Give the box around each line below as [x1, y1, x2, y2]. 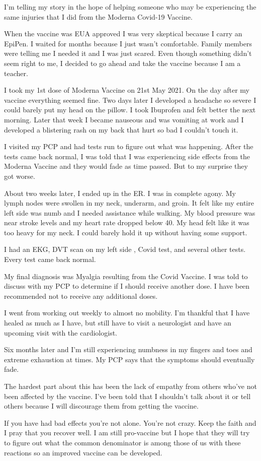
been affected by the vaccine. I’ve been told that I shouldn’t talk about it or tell [4, 390, 251, 401]
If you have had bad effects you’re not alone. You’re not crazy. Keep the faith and [4, 417, 256, 428]
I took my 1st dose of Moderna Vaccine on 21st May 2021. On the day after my [4, 85, 249, 95]
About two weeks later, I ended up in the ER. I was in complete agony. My [4, 187, 236, 198]
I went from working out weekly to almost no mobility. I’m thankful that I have [4, 307, 250, 318]
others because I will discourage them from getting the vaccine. [4, 401, 199, 411]
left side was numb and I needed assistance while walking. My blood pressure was [4, 207, 255, 218]
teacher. [4, 68, 28, 78]
